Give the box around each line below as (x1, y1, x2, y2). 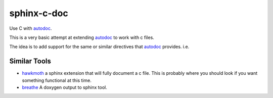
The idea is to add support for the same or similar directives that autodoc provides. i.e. (9, 43, 190, 50)
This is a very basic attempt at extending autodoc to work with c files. (9, 34, 154, 40)
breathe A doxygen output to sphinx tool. (22, 84, 107, 90)
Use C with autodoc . (9, 25, 52, 31)
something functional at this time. (22, 77, 92, 83)
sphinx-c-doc (9, 8, 68, 19)
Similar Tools (9, 57, 52, 66)
